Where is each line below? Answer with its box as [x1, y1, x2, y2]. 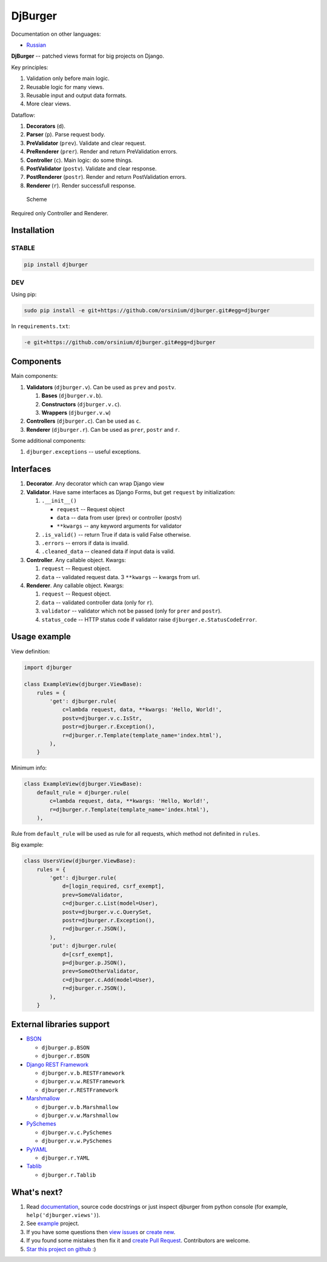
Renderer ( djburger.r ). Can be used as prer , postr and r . [26, 426, 180, 433]
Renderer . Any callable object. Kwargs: [26, 582, 124, 589]
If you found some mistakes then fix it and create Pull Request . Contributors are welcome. [26, 1237, 251, 1244]
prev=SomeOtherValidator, [62, 968, 139, 975]
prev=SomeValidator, [62, 891, 124, 898]
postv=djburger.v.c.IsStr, [62, 714, 142, 722]
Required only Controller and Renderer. [11, 209, 109, 216]
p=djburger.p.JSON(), [62, 959, 127, 966]
